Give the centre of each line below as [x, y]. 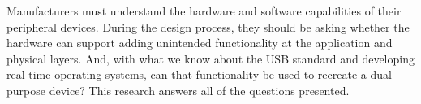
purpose [26, 90]
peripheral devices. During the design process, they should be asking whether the [208, 26]
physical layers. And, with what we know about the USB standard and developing [210, 58]
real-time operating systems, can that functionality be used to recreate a [187, 74]
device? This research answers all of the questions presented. [199, 90]
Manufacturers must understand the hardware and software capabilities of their [204, 11]
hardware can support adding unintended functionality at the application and [200, 43]
